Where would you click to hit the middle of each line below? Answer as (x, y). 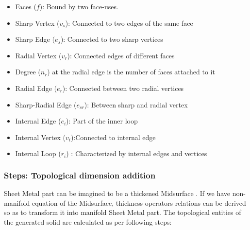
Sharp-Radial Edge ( (46, 104)
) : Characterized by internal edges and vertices (137, 153)
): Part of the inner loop (102, 121)
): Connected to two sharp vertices (112, 39)
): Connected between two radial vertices (123, 88)
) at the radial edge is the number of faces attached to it (131, 72)
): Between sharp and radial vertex (136, 104)
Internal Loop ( (38, 153)
